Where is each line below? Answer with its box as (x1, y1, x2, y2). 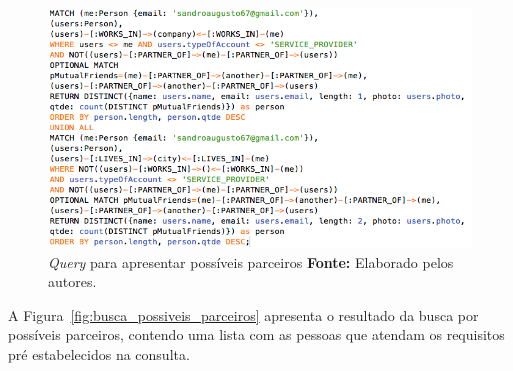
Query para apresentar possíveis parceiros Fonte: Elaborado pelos (48, 251, 454, 272)
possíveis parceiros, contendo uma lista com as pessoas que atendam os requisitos (8, 324, 505, 345)
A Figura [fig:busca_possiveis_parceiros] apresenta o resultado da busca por (8, 304, 479, 325)
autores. (48, 271, 97, 292)
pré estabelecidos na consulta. (8, 344, 190, 365)
